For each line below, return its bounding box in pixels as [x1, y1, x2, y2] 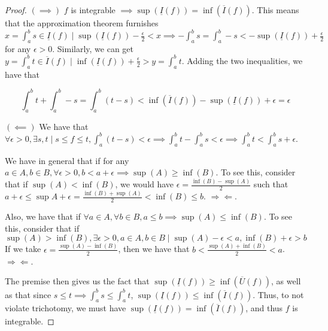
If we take [5, 242, 41, 255]
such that [253, 178, 288, 190]
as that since [5, 288, 51, 300]
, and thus [245, 302, 283, 314]
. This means [251, 4, 299, 16]
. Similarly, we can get [52, 42, 133, 54]
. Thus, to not [253, 288, 304, 300]
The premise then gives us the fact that [5, 275, 150, 287]
